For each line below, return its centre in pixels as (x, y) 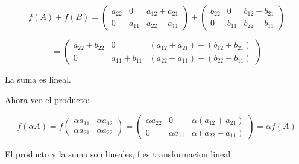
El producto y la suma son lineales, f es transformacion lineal (118, 154)
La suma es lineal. (38, 79)
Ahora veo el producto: (47, 99)
